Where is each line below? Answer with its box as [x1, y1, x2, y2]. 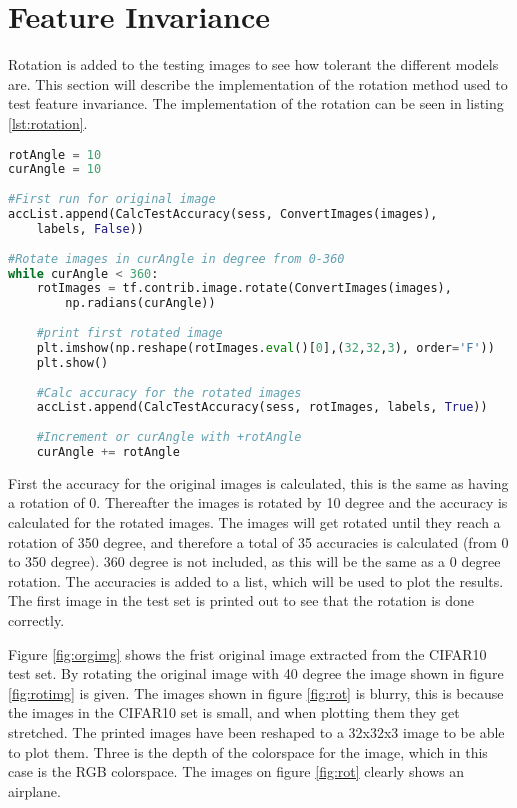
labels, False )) [36, 221, 145, 236]
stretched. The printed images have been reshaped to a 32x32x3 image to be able [8, 722, 505, 742]
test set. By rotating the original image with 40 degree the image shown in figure [8, 663, 504, 684]
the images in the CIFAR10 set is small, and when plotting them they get [8, 702, 460, 723]
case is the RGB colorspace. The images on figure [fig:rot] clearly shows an [8, 761, 465, 782]
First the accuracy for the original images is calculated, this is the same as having [8, 472, 509, 493]
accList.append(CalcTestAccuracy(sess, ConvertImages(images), [8, 207, 438, 221]
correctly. [8, 610, 65, 631]
